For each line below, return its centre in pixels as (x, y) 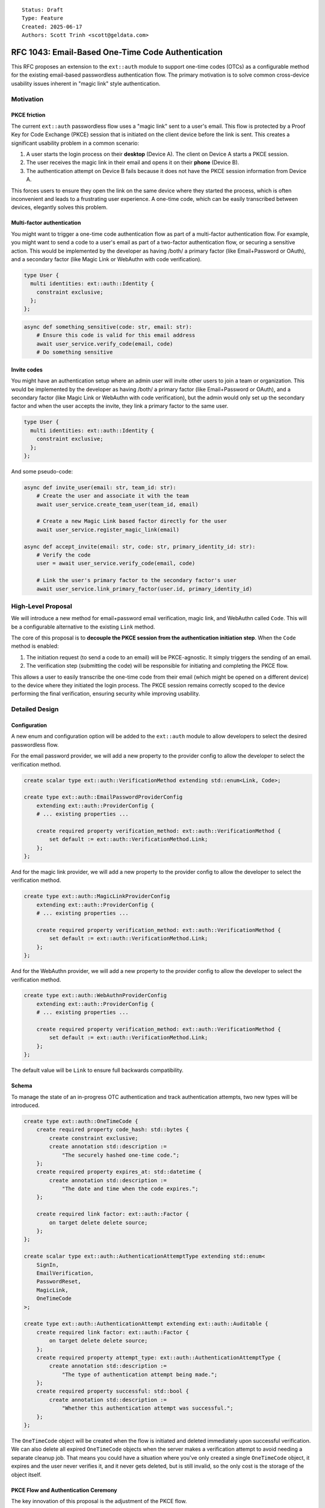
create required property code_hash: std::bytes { (113, 1130)
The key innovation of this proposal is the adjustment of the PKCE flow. (99, 1501)
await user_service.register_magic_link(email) (108, 530)
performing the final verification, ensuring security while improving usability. (106, 694)
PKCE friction (28, 115)
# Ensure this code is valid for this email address (116, 335)
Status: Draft (42, 10)
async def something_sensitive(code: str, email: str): (108, 327)
